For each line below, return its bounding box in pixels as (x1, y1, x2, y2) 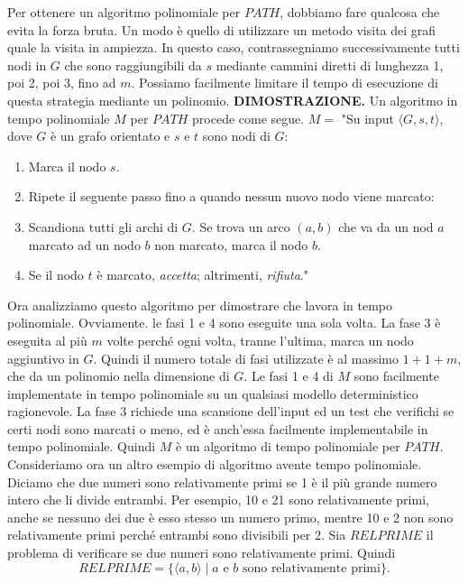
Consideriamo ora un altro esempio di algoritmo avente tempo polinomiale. (7, 455, 422, 474)
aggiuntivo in (7, 348, 79, 367)
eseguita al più (7, 330, 87, 349)
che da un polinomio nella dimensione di (7, 366, 230, 385)
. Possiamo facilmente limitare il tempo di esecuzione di (131, 73, 438, 92)
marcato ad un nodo (28, 235, 141, 254)
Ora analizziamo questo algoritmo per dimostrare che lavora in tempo (7, 295, 392, 314)
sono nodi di (202, 126, 271, 145)
